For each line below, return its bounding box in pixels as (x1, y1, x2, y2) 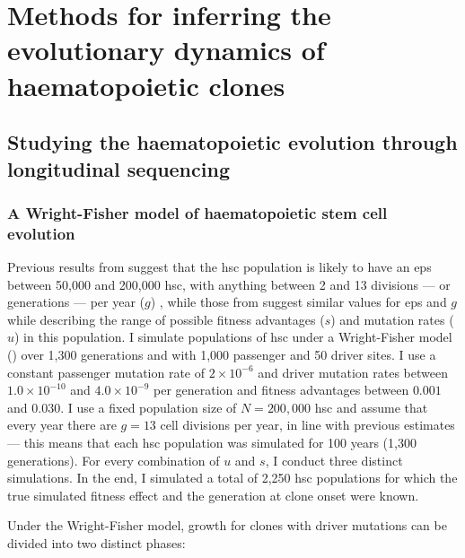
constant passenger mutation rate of (7, 362, 206, 381)
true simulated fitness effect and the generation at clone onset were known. (7, 485, 419, 504)
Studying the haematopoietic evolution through (7, 128, 458, 156)
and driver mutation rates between (258, 362, 448, 381)
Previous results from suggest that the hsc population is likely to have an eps (7, 257, 432, 276)
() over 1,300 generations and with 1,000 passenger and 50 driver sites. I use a (7, 345, 436, 364)
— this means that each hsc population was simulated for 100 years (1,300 (7, 433, 417, 451)
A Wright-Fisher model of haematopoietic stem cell (7, 201, 388, 223)
